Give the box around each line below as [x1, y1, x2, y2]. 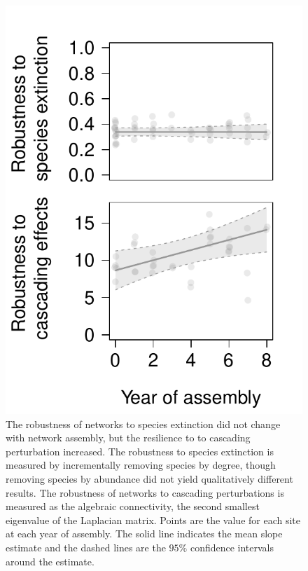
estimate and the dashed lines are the [6, 539, 166, 554]
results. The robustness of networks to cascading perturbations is [6, 485, 284, 500]
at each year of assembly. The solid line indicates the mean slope [6, 526, 283, 541]
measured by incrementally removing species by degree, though [6, 458, 276, 472]
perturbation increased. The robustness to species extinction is [6, 443, 274, 458]
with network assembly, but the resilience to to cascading [6, 430, 251, 445]
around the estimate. [6, 553, 94, 568]
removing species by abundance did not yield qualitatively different [6, 471, 293, 486]
